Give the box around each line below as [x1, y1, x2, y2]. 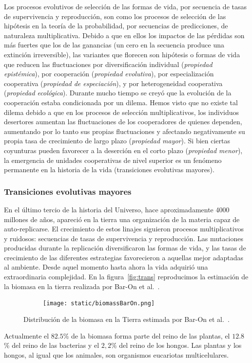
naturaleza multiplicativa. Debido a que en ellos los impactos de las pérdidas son [4, 30, 245, 40]
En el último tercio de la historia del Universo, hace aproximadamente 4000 [4, 204, 230, 214]
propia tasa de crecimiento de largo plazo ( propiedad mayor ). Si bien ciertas [4, 136, 230, 146]
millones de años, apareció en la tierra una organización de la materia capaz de [4, 214, 240, 224]
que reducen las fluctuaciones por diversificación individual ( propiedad [4, 59, 213, 69]
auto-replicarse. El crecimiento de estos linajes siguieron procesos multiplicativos [4, 224, 244, 234]
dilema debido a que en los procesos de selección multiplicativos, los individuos [4, 107, 239, 117]
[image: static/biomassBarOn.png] [43, 300, 155, 307]
